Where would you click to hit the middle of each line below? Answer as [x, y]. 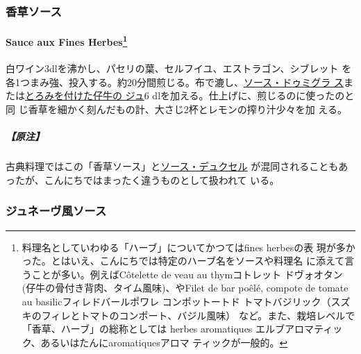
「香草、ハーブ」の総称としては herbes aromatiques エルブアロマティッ [182, 329]
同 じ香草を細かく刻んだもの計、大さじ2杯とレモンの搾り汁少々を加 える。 [176, 109]
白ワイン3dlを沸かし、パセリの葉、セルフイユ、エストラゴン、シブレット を [179, 68]
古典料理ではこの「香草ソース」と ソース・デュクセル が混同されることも [172, 166]
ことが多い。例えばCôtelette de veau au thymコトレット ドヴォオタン [187, 274]
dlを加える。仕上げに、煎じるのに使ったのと [253, 95]
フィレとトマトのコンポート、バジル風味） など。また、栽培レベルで [198, 315]
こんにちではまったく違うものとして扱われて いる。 [162, 179]
